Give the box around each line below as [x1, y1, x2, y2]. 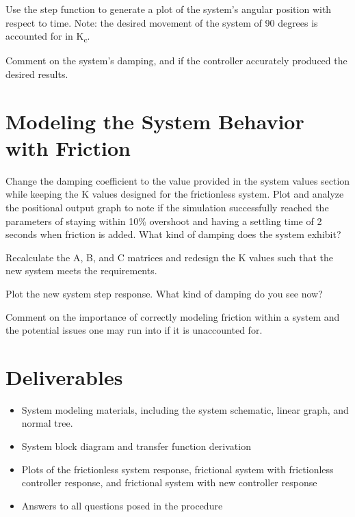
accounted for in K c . [5, 29, 90, 44]
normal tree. [21, 416, 73, 430]
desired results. [5, 66, 68, 81]
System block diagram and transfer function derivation [21, 439, 251, 453]
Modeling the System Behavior [5, 107, 304, 135]
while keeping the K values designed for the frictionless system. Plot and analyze [5, 187, 344, 201]
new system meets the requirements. [5, 263, 157, 278]
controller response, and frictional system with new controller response [21, 475, 317, 490]
